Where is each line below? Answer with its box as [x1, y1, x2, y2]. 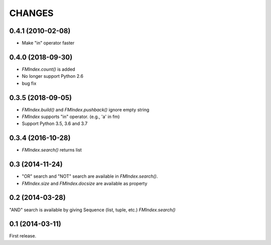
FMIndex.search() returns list [22, 147, 82, 153]
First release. [9, 233, 37, 239]
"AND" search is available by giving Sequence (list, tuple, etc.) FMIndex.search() [9, 206, 176, 213]
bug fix [22, 80, 37, 86]
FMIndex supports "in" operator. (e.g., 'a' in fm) [22, 113, 120, 120]
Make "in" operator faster [22, 40, 75, 46]
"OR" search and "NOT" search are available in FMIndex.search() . [22, 173, 158, 179]
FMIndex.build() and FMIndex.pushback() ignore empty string [22, 106, 150, 112]
